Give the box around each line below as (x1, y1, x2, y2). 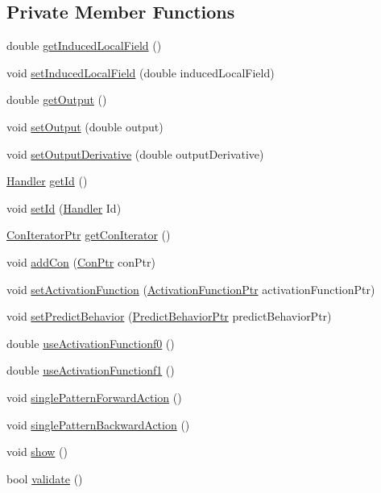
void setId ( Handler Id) (6, 199, 122, 216)
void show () (6, 443, 68, 460)
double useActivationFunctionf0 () (6, 334, 175, 351)
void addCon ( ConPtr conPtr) (6, 253, 155, 270)
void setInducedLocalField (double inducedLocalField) (6, 64, 275, 81)
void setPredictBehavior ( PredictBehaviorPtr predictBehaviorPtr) (6, 308, 332, 325)
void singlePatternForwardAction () (6, 388, 182, 405)
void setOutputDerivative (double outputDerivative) (6, 145, 264, 162)
